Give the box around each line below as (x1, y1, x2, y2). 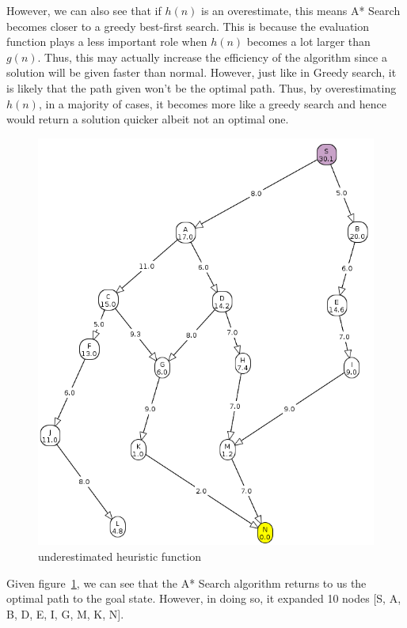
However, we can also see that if (6, 2, 162, 18)
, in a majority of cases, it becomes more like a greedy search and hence (38, 95, 387, 112)
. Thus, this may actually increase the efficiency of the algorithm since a (37, 48, 387, 65)
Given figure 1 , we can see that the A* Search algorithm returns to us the (6, 574, 367, 591)
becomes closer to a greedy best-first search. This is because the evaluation (6, 17, 370, 34)
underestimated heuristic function (38, 548, 201, 565)
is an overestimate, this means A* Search (201, 2, 401, 18)
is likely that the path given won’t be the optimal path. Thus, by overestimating (6, 79, 397, 96)
